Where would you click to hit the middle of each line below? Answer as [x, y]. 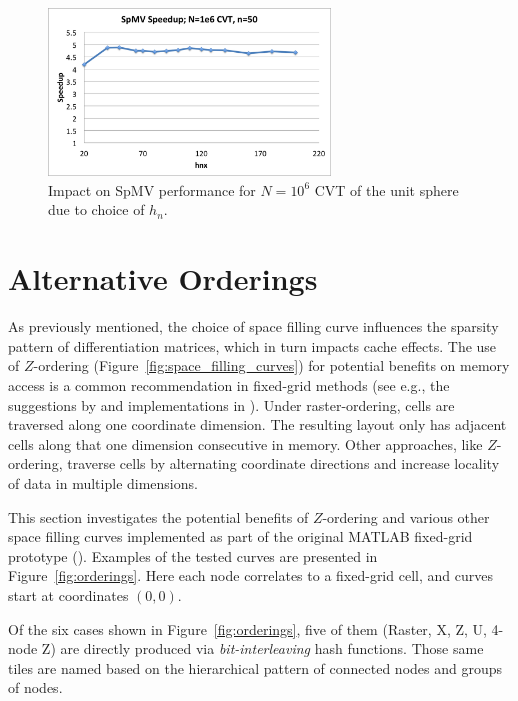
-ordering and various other [406, 516]
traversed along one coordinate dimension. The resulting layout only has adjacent [257, 424]
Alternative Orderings [163, 278]
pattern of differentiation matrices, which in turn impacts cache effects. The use [252, 345]
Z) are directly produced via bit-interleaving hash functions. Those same [262, 648]
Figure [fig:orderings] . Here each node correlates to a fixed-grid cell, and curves [250, 575]
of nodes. [35, 687]
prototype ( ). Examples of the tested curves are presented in [193, 555]
